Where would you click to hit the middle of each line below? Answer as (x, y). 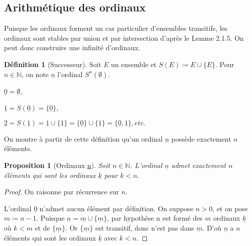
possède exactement (201, 138)
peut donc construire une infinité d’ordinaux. (72, 47)
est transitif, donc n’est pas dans (145, 227)
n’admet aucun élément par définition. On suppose (116, 208)
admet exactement (199, 165)
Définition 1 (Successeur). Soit (53, 64)
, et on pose (230, 208)
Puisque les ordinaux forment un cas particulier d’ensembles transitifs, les (116, 28)
